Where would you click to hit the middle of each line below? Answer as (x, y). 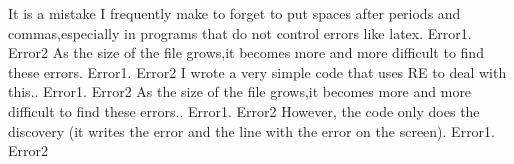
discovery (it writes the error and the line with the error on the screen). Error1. (252, 130)
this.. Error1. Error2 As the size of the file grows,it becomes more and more (240, 91)
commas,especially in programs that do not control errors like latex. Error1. (240, 32)
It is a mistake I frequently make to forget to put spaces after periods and (234, 13)
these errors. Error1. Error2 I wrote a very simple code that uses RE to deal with (257, 71)
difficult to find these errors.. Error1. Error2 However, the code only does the (244, 110)
